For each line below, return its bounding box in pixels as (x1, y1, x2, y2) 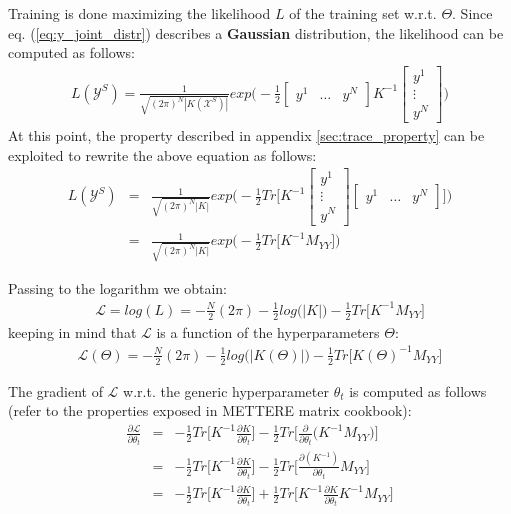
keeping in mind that (8, 321, 137, 342)
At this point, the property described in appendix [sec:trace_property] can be (8, 125, 485, 146)
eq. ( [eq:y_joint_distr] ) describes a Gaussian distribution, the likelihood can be (8, 22, 504, 43)
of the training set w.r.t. (289, 3, 437, 23)
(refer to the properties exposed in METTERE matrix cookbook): (8, 400, 412, 421)
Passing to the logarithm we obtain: (8, 277, 227, 298)
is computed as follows (349, 380, 487, 401)
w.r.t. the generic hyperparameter (123, 380, 329, 401)
